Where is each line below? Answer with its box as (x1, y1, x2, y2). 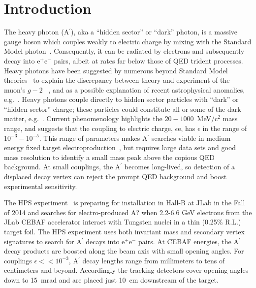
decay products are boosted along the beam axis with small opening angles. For (4, 246, 244, 256)
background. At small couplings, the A (4, 161, 121, 172)
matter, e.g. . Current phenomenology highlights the (4, 113, 162, 124)
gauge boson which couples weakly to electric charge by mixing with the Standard (4, 36, 252, 46)
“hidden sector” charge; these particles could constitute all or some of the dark (4, 103, 241, 114)
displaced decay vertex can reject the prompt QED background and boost (4, 171, 227, 182)
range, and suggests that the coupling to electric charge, (4, 123, 173, 133)
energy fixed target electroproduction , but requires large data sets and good (4, 142, 236, 153)
